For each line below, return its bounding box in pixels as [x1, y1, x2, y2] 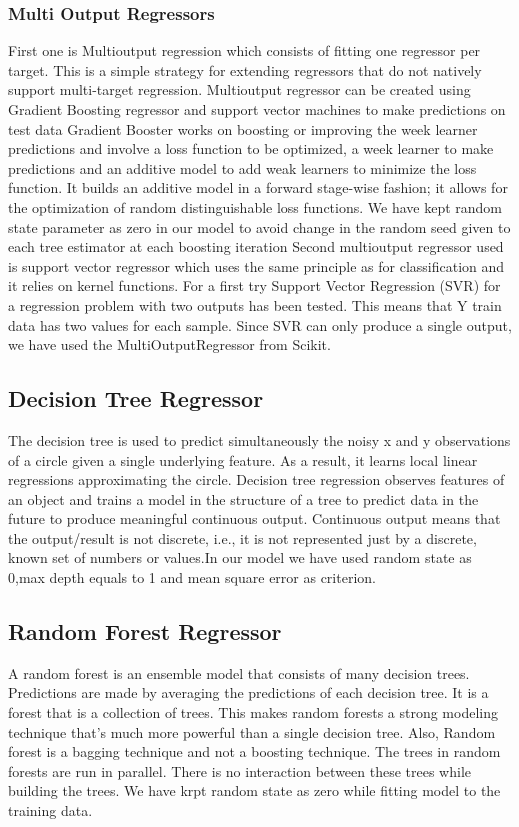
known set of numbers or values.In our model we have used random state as [8, 547, 472, 568]
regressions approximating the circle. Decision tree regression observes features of [8, 469, 505, 490]
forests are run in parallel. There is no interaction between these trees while [8, 760, 472, 781]
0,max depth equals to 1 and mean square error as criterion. [8, 567, 376, 588]
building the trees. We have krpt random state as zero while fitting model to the [8, 780, 501, 801]
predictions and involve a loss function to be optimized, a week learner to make [8, 138, 494, 159]
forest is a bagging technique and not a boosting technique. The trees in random [8, 741, 501, 762]
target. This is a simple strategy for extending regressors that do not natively [8, 59, 482, 80]
